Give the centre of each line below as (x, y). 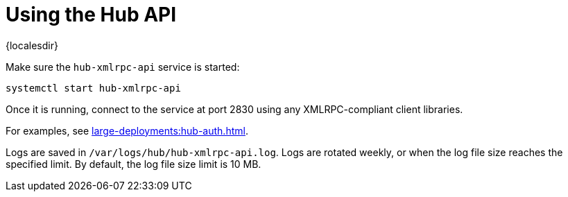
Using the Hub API (91, 15)
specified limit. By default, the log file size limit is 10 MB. (134, 164)
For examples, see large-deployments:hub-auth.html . (127, 130)
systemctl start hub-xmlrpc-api (93, 88)
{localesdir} (32, 45)
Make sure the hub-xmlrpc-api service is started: (123, 67)
